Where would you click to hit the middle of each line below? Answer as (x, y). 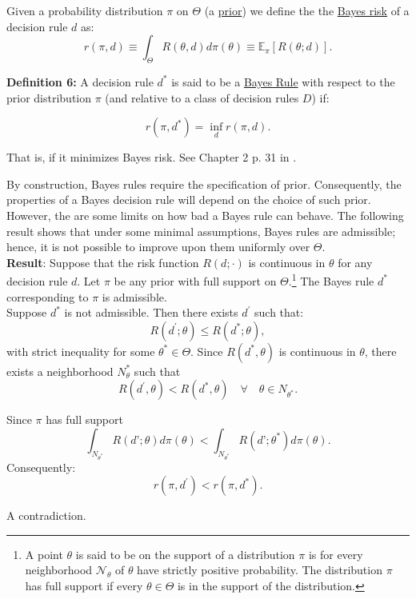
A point (44, 554)
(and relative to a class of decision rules (202, 97)
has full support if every (84, 586)
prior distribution (49, 97)
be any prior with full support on (195, 280)
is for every (336, 554)
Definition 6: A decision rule (80, 81)
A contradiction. (46, 515)
